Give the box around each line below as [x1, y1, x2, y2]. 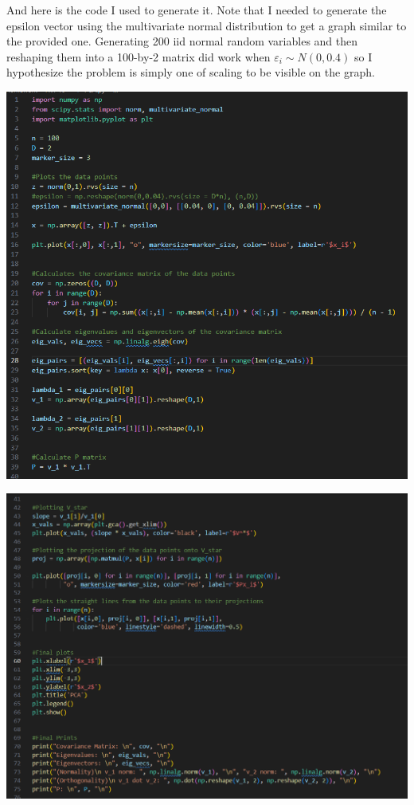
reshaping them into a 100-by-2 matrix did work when [6, 48, 271, 65]
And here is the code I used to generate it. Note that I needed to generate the [6, 2, 387, 18]
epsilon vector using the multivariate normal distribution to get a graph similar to [6, 17, 407, 33]
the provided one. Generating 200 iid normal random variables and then [6, 33, 358, 49]
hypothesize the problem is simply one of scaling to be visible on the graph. [6, 64, 375, 80]
